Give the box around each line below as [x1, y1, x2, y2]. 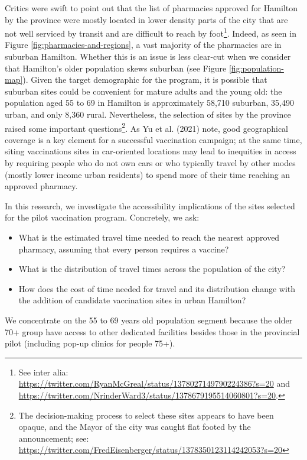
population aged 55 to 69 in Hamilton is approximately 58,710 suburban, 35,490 [5, 96, 294, 109]
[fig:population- [228, 61, 284, 74]
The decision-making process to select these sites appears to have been [18, 409, 274, 421]
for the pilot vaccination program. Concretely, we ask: [5, 211, 200, 223]
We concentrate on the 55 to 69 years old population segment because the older [5, 313, 293, 326]
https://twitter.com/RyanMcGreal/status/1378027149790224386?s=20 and [18, 377, 290, 390]
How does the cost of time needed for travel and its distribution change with [18, 282, 296, 294]
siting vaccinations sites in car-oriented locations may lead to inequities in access [5, 145, 296, 157]
